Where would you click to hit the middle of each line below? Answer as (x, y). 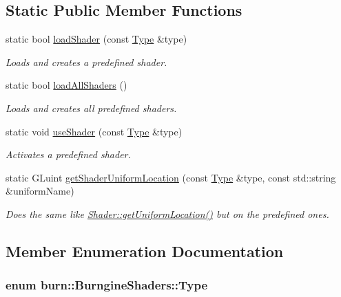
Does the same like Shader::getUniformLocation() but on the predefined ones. (167, 213)
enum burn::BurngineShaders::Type (107, 285)
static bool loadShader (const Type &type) (96, 39)
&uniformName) (40, 191)
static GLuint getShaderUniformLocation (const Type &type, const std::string (171, 177)
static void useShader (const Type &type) (94, 131)
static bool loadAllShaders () (66, 85)
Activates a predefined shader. (68, 154)
